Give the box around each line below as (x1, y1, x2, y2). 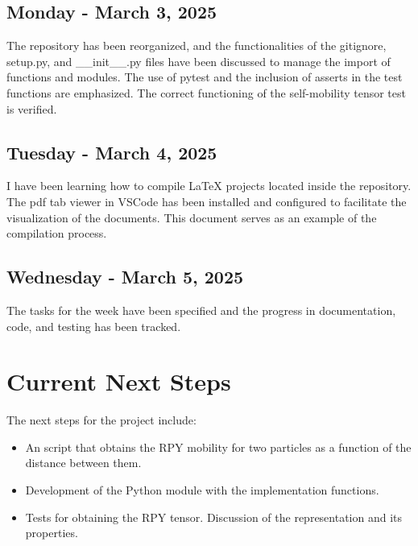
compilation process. (6, 225, 107, 242)
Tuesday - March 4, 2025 (6, 139, 217, 164)
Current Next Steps (6, 365, 231, 398)
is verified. (6, 100, 57, 117)
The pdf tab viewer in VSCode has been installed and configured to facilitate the (6, 192, 407, 209)
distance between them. (25, 454, 142, 471)
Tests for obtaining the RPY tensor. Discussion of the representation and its (25, 508, 403, 525)
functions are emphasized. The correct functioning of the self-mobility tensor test (6, 84, 406, 101)
